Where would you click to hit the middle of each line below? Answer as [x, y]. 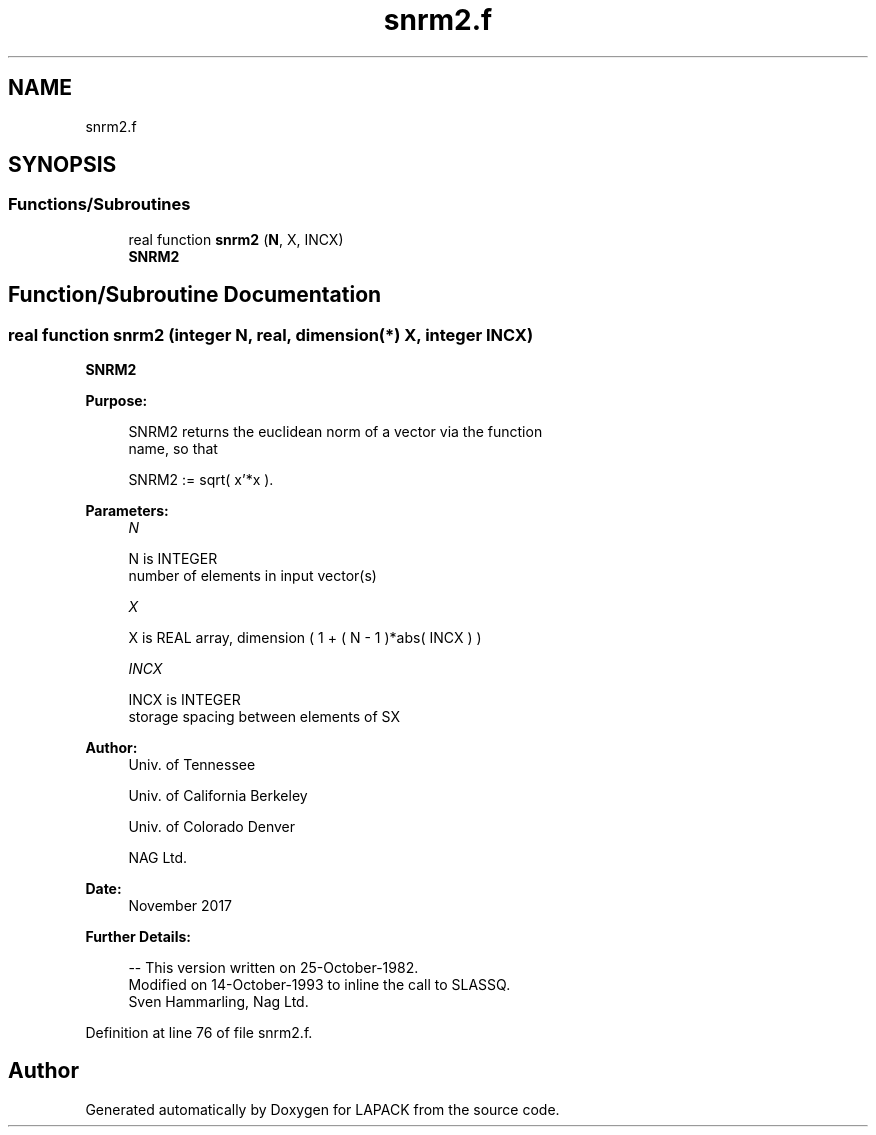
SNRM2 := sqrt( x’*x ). [201, 480]
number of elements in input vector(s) [252, 576]
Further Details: [138, 937]
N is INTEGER [173, 559]
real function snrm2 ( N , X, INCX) [236, 239]
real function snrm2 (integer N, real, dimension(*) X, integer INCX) [271, 334]
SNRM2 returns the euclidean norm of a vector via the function [335, 432]
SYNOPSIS [62, 165]
